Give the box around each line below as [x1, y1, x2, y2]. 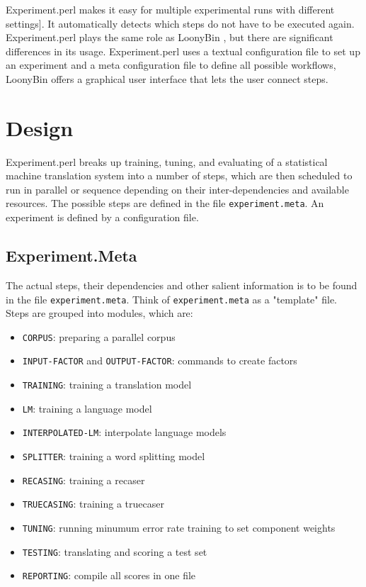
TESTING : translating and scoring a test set [22, 544, 207, 559]
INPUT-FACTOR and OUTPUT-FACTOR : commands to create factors [22, 353, 297, 368]
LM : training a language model [22, 401, 152, 415]
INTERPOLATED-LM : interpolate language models [22, 425, 227, 440]
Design [6, 113, 74, 142]
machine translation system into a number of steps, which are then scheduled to [6, 168, 353, 183]
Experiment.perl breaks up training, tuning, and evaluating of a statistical [6, 154, 328, 169]
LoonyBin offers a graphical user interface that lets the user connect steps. [6, 71, 328, 86]
